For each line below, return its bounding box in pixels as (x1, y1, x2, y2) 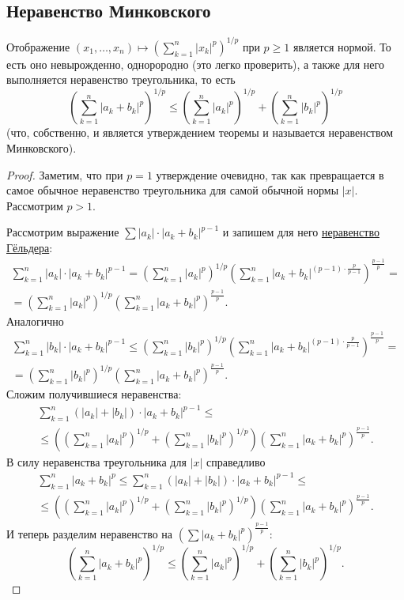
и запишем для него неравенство (222, 224, 379, 240)
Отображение (6, 38, 70, 55)
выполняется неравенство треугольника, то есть (6, 71, 236, 88)
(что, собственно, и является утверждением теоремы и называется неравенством (6, 124, 394, 141)
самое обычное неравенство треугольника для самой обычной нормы (6, 182, 339, 198)
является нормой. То (293, 38, 391, 55)
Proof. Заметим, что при (6, 166, 123, 183)
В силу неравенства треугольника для (6, 453, 187, 470)
